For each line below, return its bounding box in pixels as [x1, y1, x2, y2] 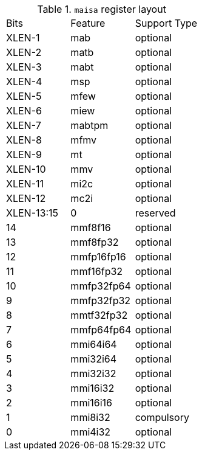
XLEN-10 [6, 163, 46, 175]
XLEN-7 [6, 119, 41, 131]
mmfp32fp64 [70, 280, 131, 292]
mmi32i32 [70, 367, 116, 380]
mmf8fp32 [70, 236, 119, 248]
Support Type [135, 17, 198, 29]
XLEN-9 [6, 148, 42, 161]
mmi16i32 [70, 382, 115, 394]
